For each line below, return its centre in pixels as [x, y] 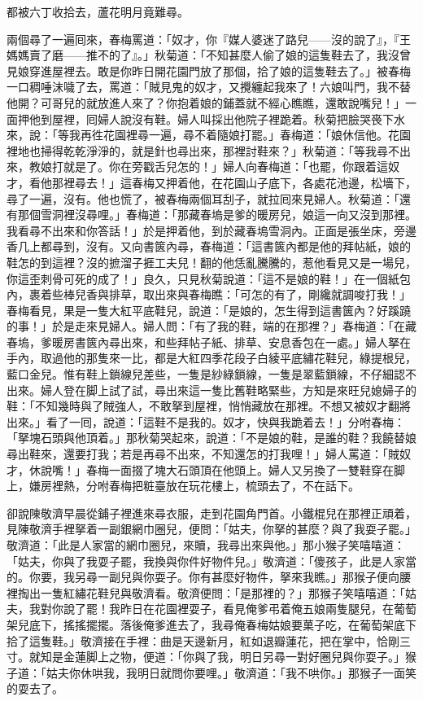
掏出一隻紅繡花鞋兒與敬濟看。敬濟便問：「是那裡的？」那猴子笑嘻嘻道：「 [211, 592]
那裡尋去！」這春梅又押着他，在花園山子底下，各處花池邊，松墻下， [234, 182]
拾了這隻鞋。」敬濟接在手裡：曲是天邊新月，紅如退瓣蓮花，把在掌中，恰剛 [203, 640]
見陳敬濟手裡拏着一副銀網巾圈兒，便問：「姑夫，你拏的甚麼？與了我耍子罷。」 [211, 529]
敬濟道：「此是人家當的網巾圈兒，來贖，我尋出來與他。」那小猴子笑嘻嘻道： [206, 545]
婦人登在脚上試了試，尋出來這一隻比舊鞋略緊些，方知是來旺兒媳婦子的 [228, 390]
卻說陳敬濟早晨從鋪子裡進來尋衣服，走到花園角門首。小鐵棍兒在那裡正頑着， [211, 513]
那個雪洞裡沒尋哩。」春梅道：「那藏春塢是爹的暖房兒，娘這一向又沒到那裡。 [217, 215]
